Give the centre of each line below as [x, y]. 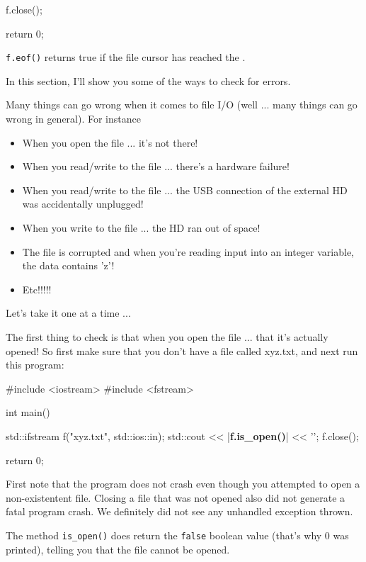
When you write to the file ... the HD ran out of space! [141, 227]
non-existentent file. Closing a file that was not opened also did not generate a [176, 497]
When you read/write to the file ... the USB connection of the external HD [185, 190]
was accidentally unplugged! [83, 204]
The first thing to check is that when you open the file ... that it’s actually [167, 336]
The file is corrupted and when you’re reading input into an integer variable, [188, 251]
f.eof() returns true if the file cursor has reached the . [126, 57]
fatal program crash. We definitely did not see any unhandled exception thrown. [179, 511]
